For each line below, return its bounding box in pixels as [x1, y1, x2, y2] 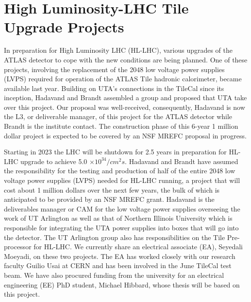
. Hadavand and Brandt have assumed [125, 156, 238, 166]
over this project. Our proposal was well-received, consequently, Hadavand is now [4, 102, 245, 112]
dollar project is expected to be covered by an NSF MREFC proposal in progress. [4, 130, 247, 140]
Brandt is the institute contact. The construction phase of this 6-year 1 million [4, 121, 238, 131]
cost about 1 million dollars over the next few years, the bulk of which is [4, 184, 220, 195]
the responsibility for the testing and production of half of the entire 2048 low [4, 166, 235, 176]
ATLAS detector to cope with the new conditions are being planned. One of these [4, 54, 248, 64]
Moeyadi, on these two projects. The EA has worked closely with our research [4, 251, 235, 261]
